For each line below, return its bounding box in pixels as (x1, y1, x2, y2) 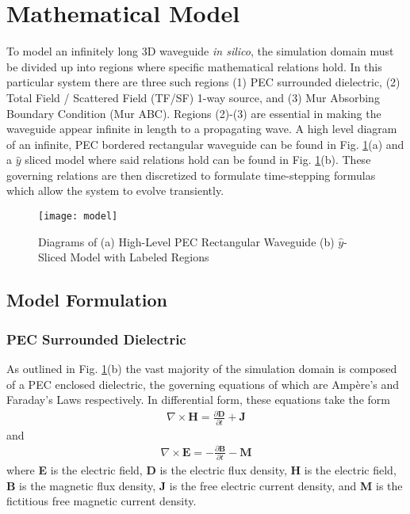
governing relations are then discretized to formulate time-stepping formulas (6, 166, 376, 183)
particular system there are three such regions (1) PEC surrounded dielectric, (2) (6, 74, 400, 90)
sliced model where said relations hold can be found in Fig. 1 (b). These (25, 151, 371, 168)
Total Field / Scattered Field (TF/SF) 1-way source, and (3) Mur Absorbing (6, 89, 380, 105)
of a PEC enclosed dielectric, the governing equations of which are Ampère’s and (6, 375, 400, 392)
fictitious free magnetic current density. (6, 493, 197, 509)
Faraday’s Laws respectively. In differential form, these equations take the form (6, 391, 390, 408)
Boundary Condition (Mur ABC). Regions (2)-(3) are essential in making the (6, 105, 381, 121)
